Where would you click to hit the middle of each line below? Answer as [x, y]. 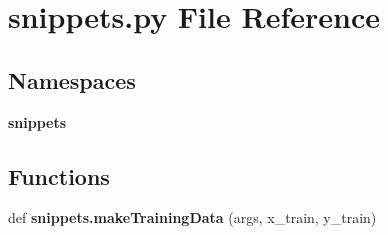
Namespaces [72, 79]
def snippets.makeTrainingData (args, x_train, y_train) [192, 217]
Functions [59, 175]
